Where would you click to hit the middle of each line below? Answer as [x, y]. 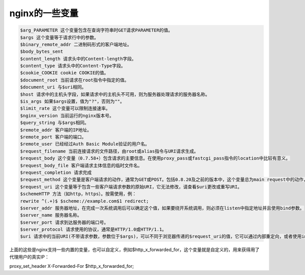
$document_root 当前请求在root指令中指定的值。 [74, 80]
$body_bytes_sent [42, 52]
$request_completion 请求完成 [56, 172]
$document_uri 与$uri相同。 [53, 87]
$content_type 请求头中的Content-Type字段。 [73, 66]
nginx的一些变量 [44, 13]
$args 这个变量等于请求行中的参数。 [59, 37]
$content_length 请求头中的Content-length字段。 [78, 59]
